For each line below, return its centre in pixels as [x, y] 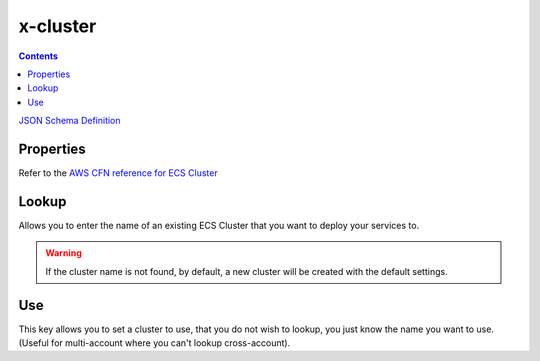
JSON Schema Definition [69, 121]
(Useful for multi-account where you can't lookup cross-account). [154, 343]
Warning [63, 253]
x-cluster [57, 26]
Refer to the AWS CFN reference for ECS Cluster [118, 173]
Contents [38, 56]
